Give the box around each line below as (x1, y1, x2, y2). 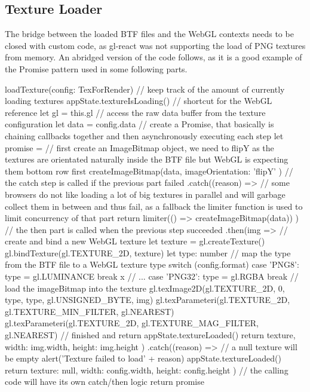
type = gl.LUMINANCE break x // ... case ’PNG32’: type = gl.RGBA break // (5, 270, 299, 283)
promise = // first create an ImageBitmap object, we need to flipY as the (5, 141, 274, 154)
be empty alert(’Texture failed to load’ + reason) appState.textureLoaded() (5, 352, 281, 365)
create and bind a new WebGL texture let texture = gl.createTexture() (5, 235, 265, 247)
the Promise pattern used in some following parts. (5, 62, 188, 75)
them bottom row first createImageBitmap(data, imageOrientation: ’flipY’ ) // (5, 164, 293, 177)
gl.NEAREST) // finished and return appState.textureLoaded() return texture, (5, 329, 296, 341)
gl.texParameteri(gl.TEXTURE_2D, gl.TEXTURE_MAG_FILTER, (5, 317, 259, 329)
